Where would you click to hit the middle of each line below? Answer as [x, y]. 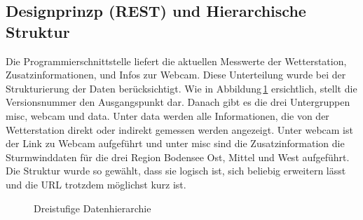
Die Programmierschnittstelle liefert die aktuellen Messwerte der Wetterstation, [176, 61]
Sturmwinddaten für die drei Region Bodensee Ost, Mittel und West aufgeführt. [178, 157]
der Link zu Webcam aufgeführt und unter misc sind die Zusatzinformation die [175, 143]
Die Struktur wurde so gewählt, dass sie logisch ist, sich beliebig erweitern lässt [176, 171]
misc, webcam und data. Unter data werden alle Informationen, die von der [167, 115]
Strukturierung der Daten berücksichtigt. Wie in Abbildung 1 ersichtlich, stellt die [181, 88]
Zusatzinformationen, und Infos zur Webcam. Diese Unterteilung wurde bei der [176, 75]
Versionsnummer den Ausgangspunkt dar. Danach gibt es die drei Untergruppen [178, 102]
